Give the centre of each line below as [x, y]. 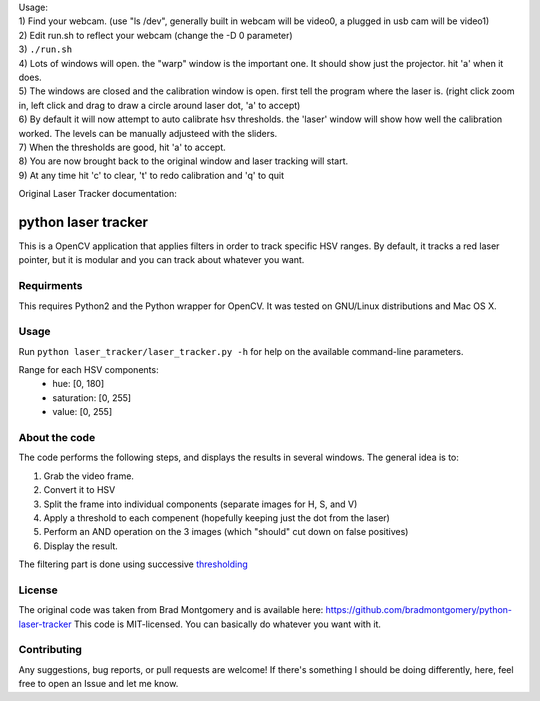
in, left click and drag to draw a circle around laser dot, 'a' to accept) [159, 105]
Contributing [50, 650]
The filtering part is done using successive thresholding [133, 564]
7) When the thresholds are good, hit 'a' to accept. [122, 147]
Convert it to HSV [79, 490]
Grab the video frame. [89, 476]
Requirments [50, 286]
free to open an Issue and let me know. [98, 684]
